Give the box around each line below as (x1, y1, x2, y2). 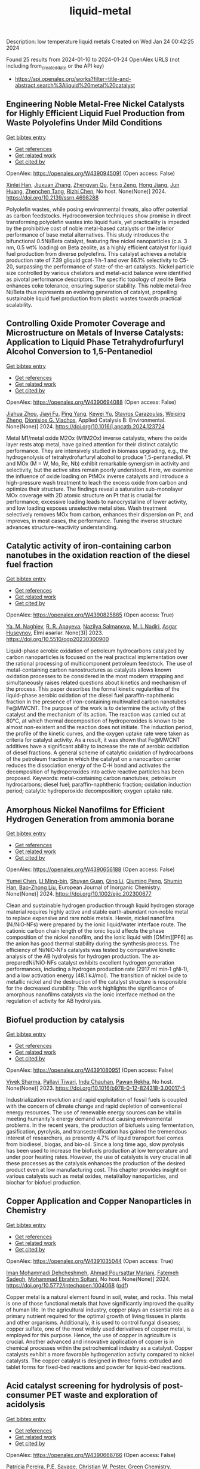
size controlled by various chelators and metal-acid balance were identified (6, 269, 192, 276)
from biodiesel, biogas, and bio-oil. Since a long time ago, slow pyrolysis (6, 1141, 184, 1148)
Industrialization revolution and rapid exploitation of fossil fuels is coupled (6, 1096, 187, 1104)
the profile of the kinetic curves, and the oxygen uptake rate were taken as (6, 730, 190, 737)
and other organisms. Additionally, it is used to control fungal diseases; (6, 1319, 181, 1326)
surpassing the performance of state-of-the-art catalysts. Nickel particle (15, 262, 194, 270)
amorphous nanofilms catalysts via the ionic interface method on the (6, 991, 176, 998)
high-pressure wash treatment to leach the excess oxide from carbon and (6, 479, 187, 486)
